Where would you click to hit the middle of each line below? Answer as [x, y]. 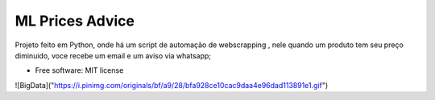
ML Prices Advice [75, 21]
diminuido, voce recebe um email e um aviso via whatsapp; [113, 55]
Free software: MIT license [79, 70]
